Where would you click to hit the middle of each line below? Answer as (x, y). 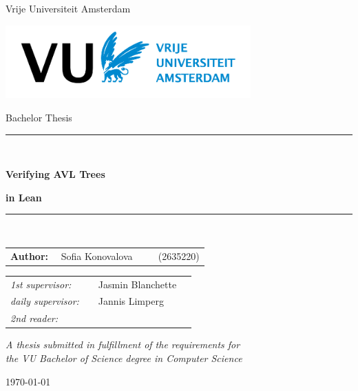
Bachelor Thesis (39, 117)
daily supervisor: (45, 301)
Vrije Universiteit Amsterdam (68, 8)
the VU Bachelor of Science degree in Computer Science (124, 358)
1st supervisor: (41, 284)
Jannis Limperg (131, 301)
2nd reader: (34, 318)
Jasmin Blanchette (137, 284)
